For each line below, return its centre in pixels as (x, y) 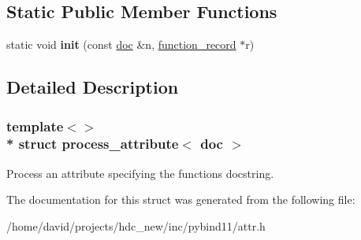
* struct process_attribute (93, 144)
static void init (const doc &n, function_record (121, 44)
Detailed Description (93, 87)
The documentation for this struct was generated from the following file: (181, 199)
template (35, 126)
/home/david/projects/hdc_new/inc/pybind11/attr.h (136, 225)
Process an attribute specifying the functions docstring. (140, 173)
